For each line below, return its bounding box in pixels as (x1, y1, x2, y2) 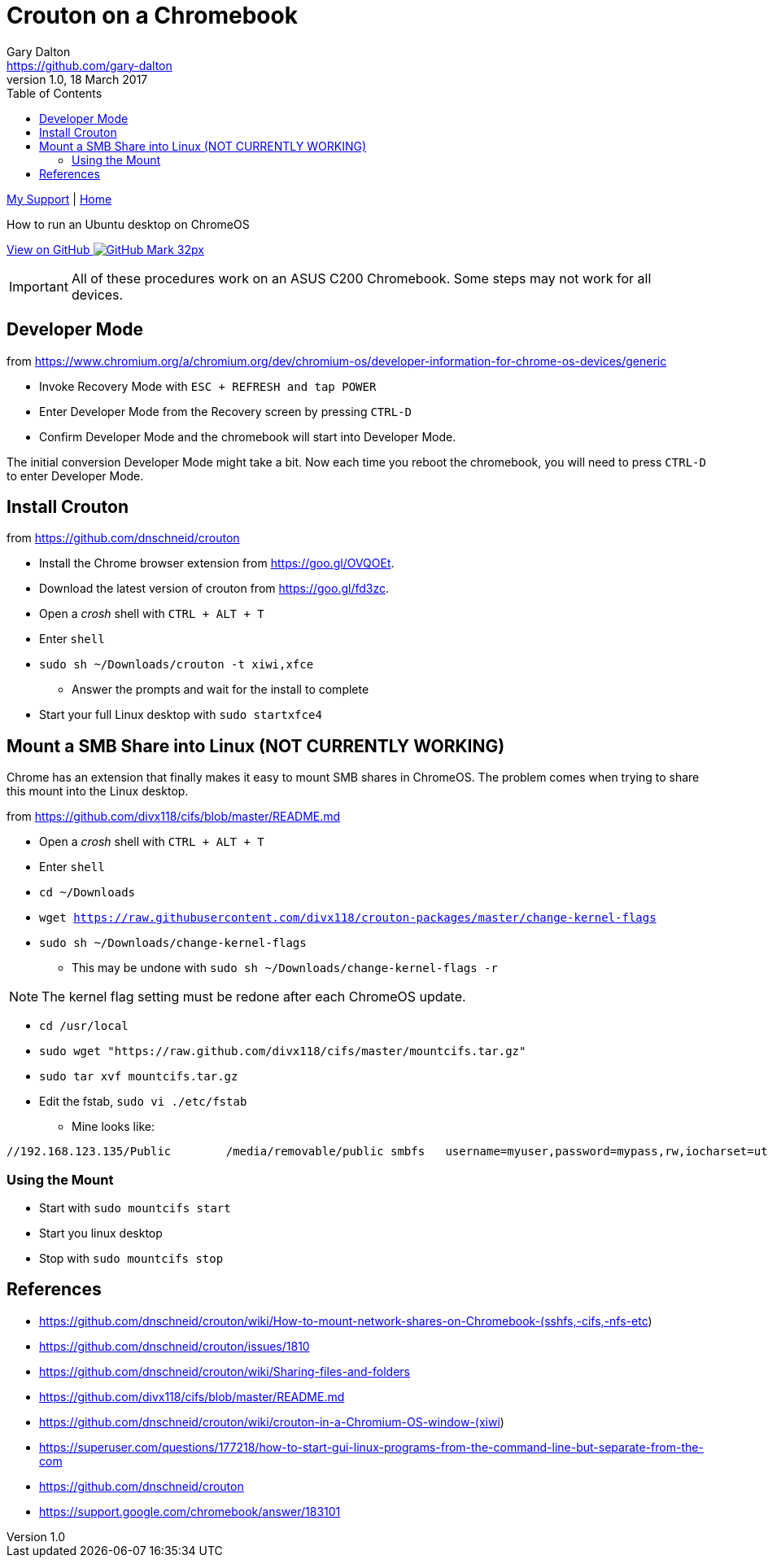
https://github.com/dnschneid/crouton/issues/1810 (39, 1338, 310, 1353)
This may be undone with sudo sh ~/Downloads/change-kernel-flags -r (72, 961, 498, 975)
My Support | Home (7, 191, 112, 206)
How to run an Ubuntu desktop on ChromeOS (7, 217, 250, 231)
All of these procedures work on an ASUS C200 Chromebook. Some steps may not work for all (71, 269, 652, 287)
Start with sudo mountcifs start (39, 1201, 231, 1216)
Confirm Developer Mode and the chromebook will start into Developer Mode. (39, 429, 456, 444)
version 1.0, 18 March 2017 (7, 72, 148, 86)
